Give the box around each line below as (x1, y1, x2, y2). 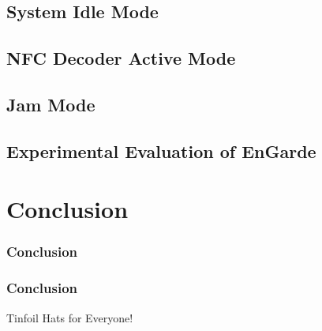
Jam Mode (6, 92, 95, 116)
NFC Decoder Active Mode (6, 46, 236, 70)
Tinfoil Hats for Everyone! (6, 309, 133, 325)
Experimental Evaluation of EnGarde (6, 138, 316, 163)
